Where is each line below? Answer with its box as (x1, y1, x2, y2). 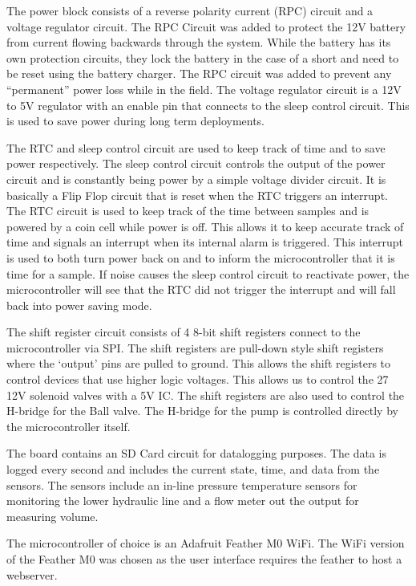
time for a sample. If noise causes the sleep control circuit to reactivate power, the (6, 265, 410, 282)
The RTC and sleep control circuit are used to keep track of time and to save (6, 139, 386, 156)
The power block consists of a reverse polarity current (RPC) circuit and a (6, 2, 374, 18)
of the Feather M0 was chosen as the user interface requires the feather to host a (6, 551, 402, 567)
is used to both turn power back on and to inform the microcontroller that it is (6, 249, 395, 266)
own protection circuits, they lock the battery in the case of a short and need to (6, 49, 399, 66)
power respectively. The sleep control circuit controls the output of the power (6, 155, 386, 172)
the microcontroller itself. (6, 417, 131, 434)
